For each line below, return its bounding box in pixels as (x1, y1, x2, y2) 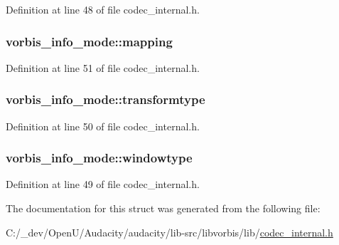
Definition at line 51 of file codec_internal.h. (6, 60, 200, 75)
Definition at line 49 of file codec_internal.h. (6, 177, 200, 192)
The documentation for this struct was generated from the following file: (6, 201, 321, 216)
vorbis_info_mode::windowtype (6, 149, 193, 167)
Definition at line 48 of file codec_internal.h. (6, 2, 200, 16)
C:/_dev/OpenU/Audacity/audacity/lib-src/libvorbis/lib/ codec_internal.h (6, 224, 333, 239)
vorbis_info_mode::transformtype (6, 90, 205, 108)
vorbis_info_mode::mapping (6, 32, 173, 50)
